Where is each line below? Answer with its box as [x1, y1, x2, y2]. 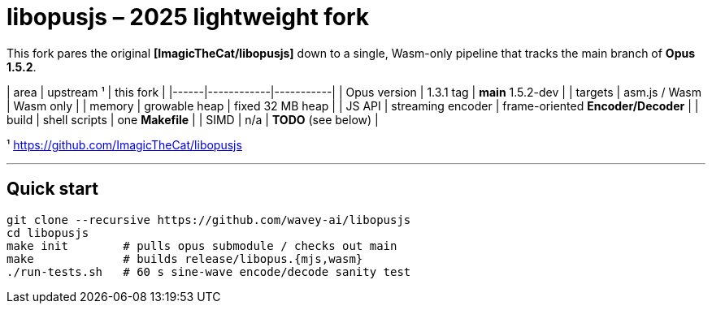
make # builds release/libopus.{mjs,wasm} [7, 252, 363, 265]
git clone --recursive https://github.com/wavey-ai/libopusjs [7, 213, 411, 226]
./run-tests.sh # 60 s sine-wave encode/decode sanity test [7, 265, 411, 278]
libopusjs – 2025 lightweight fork [7, 3, 370, 31]
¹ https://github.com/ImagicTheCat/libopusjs [7, 137, 242, 152]
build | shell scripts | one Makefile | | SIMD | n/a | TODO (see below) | [7, 112, 379, 127]
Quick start [7, 179, 98, 200]
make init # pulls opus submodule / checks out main [7, 239, 397, 252]
